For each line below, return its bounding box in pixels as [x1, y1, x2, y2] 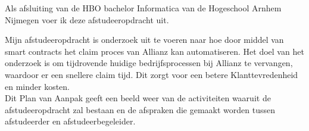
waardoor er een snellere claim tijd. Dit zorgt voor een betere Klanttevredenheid [5, 68, 298, 80]
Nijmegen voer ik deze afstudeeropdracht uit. [5, 13, 169, 26]
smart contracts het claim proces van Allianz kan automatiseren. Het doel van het [5, 45, 304, 57]
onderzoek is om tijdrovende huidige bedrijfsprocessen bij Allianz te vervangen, [5, 57, 293, 69]
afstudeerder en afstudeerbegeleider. [5, 115, 136, 127]
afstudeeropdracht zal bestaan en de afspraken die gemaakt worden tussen [5, 103, 275, 116]
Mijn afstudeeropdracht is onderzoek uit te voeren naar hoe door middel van [5, 33, 284, 46]
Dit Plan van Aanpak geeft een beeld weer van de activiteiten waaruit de [5, 92, 271, 104]
